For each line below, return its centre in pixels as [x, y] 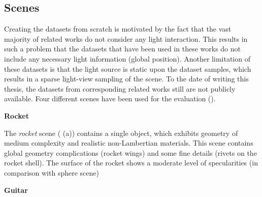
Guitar [16, 190]
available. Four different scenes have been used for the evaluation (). [110, 99]
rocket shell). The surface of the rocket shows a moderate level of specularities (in [131, 163]
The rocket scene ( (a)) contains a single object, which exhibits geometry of [121, 133]
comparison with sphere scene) [52, 172]
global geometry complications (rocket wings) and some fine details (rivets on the [130, 152]
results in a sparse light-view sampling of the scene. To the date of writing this [126, 79]
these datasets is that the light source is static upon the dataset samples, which [128, 68]
